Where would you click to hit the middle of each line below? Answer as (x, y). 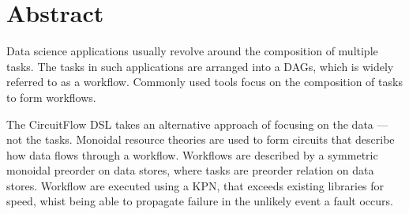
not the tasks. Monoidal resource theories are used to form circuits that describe (201, 139)
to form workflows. (51, 97)
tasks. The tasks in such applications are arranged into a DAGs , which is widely (200, 66)
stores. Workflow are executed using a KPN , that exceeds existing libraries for (195, 185)
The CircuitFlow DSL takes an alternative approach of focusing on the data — (197, 124)
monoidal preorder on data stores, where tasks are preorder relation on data (190, 170)
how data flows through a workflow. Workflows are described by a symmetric (192, 154)
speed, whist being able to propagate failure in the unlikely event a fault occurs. (200, 201)
